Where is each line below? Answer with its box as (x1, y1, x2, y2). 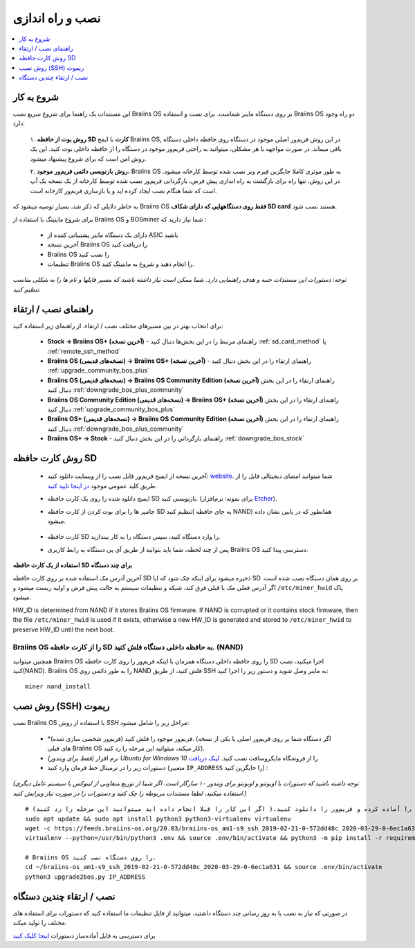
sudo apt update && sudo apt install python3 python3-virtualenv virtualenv (25, 814, 292, 823)
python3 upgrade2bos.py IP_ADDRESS (25, 873, 146, 881)
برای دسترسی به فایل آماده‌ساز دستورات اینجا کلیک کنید (12, 931, 156, 940)
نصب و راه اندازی (12, 10, 101, 26)
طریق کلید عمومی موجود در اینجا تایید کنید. (47, 481, 158, 490)
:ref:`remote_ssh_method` (47, 347, 121, 355)
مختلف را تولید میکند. (12, 918, 67, 927)
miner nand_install (25, 683, 91, 690)
